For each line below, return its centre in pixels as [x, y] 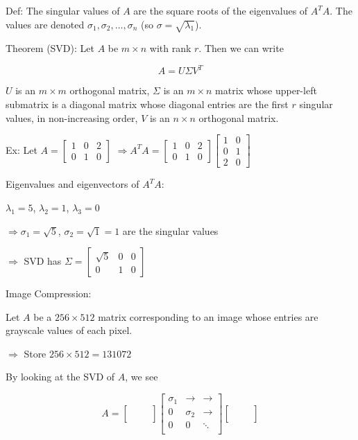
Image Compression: [49, 293]
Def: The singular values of [63, 10]
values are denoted [45, 24]
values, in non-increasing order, [72, 117]
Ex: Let [22, 149]
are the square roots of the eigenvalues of [221, 10]
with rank [170, 48]
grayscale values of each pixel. [69, 330]
